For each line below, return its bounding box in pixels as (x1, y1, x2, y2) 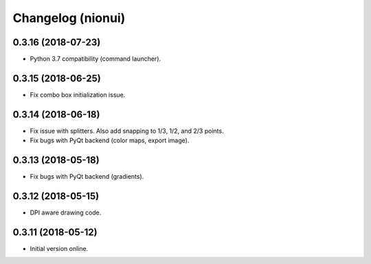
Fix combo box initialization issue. (30, 90, 126, 99)
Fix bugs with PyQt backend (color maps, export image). (30, 136, 190, 144)
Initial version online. (30, 244, 89, 252)
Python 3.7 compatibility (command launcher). (30, 55, 161, 63)
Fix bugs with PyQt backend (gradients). (30, 173, 144, 181)
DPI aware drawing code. (30, 208, 102, 217)
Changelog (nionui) (12, 10, 126, 25)
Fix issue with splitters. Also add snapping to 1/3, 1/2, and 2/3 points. (30, 126, 224, 135)
